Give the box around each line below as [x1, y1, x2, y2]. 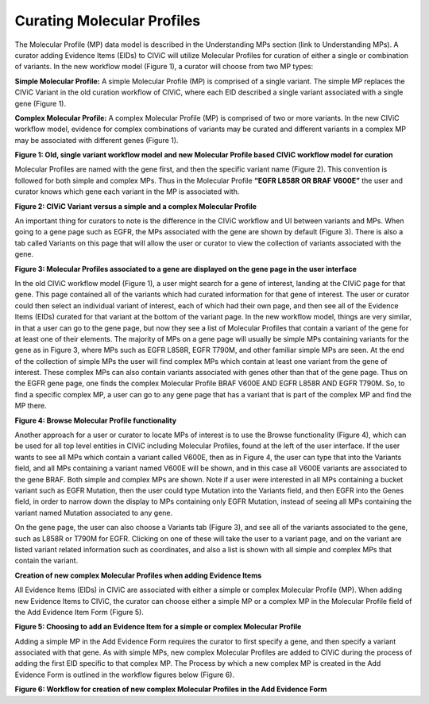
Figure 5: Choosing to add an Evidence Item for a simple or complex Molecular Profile [14, 622, 302, 632]
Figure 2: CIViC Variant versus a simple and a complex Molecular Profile [14, 201, 257, 211]
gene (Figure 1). [14, 99, 67, 108]
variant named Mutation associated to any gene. [14, 508, 173, 517]
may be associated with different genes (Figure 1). [14, 135, 179, 145]
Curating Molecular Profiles [14, 12, 201, 29]
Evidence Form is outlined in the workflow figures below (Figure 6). [14, 670, 234, 679]
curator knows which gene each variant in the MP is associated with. [14, 187, 240, 196]
